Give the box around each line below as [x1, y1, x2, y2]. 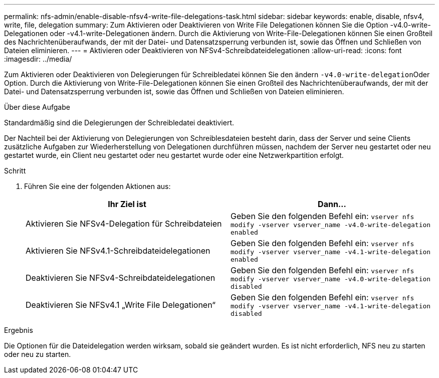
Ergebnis [4, 326, 33, 334]
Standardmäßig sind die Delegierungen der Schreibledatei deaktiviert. [4, 118, 235, 127]
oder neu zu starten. [4, 350, 71, 358]
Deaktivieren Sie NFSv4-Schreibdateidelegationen [26, 273, 215, 283]
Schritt [4, 166, 26, 175]
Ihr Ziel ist [108, 199, 146, 209]
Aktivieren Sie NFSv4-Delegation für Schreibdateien [26, 219, 222, 229]
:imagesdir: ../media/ [4, 55, 72, 63]
